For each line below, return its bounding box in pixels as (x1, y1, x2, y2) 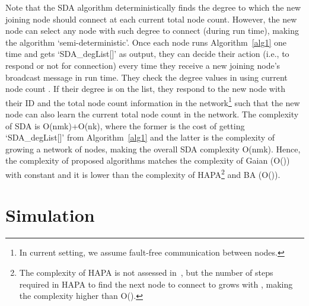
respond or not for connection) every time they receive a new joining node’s (5, 59, 281, 71)
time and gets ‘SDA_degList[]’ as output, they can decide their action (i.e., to (5, 47, 289, 60)
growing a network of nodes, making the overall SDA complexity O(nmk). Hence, (5, 142, 301, 155)
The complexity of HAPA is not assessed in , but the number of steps (19, 266, 273, 278)
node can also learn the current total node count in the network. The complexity (5, 108, 299, 120)
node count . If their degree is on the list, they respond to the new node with (5, 82, 286, 95)
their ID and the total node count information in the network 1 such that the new (5, 94, 300, 109)
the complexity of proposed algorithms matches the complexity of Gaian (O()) (5, 154, 290, 167)
